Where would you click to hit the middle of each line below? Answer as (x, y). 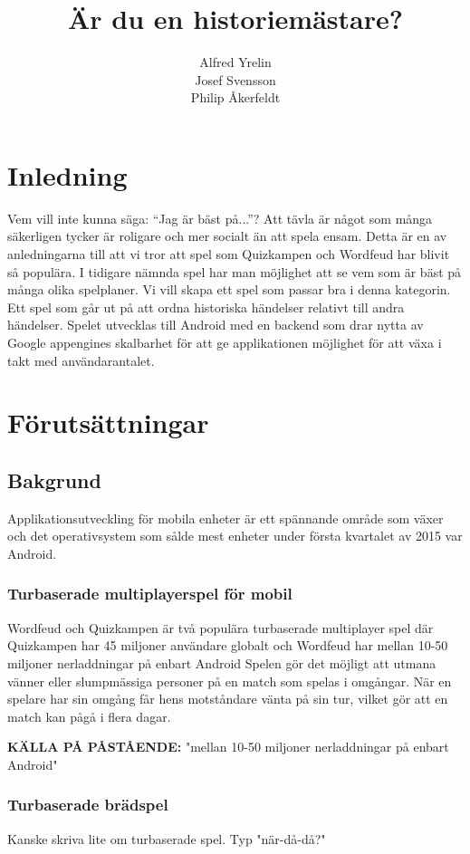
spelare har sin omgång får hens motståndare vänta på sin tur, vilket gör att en (228, 699)
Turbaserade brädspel (88, 805)
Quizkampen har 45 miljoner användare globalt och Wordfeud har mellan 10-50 (228, 645)
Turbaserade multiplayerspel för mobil (150, 594)
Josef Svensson (235, 79)
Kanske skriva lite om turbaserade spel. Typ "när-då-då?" (167, 838)
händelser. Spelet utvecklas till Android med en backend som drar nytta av (216, 325)
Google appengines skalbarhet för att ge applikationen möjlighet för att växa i (225, 342)
